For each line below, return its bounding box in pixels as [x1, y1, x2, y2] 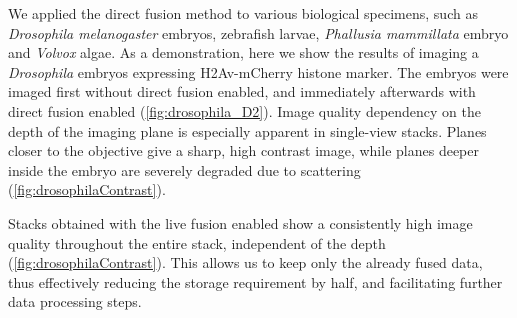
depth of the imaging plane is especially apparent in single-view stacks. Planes [8, 120, 487, 141]
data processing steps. [8, 291, 142, 312]
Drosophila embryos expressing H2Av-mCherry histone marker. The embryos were [8, 61, 509, 82]
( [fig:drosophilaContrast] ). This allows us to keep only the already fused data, [8, 252, 483, 273]
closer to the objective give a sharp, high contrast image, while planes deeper [8, 140, 479, 161]
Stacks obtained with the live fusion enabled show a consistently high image [8, 212, 473, 233]
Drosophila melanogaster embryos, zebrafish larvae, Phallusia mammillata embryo [8, 22, 509, 43]
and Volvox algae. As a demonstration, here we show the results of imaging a [8, 42, 479, 63]
